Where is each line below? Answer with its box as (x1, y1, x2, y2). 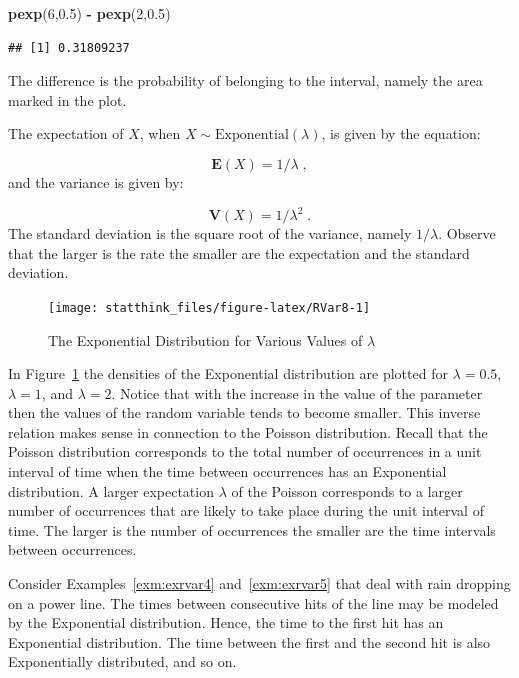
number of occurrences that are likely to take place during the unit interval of (8, 500, 484, 521)
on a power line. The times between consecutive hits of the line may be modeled (8, 592, 499, 613)
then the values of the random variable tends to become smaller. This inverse (8, 402, 481, 423)
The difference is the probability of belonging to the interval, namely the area (8, 70, 483, 91)
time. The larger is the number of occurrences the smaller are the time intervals (8, 519, 496, 540)
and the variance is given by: (8, 171, 184, 192)
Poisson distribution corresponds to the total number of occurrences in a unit (8, 441, 482, 462)
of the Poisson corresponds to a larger (231, 480, 463, 501)
